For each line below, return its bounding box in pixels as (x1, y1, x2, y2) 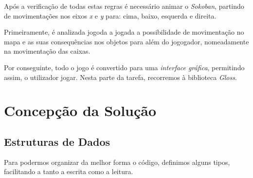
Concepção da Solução (4, 100, 157, 120)
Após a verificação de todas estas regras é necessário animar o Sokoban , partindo (4, 1, 244, 11)
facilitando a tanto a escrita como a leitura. (4, 166, 133, 177)
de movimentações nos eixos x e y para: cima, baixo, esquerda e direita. (4, 10, 217, 20)
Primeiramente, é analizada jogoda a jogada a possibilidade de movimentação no (4, 27, 244, 37)
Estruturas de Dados (4, 134, 110, 149)
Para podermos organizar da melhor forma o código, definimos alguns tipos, (4, 157, 230, 167)
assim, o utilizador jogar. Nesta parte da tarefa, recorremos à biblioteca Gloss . (4, 72, 237, 82)
